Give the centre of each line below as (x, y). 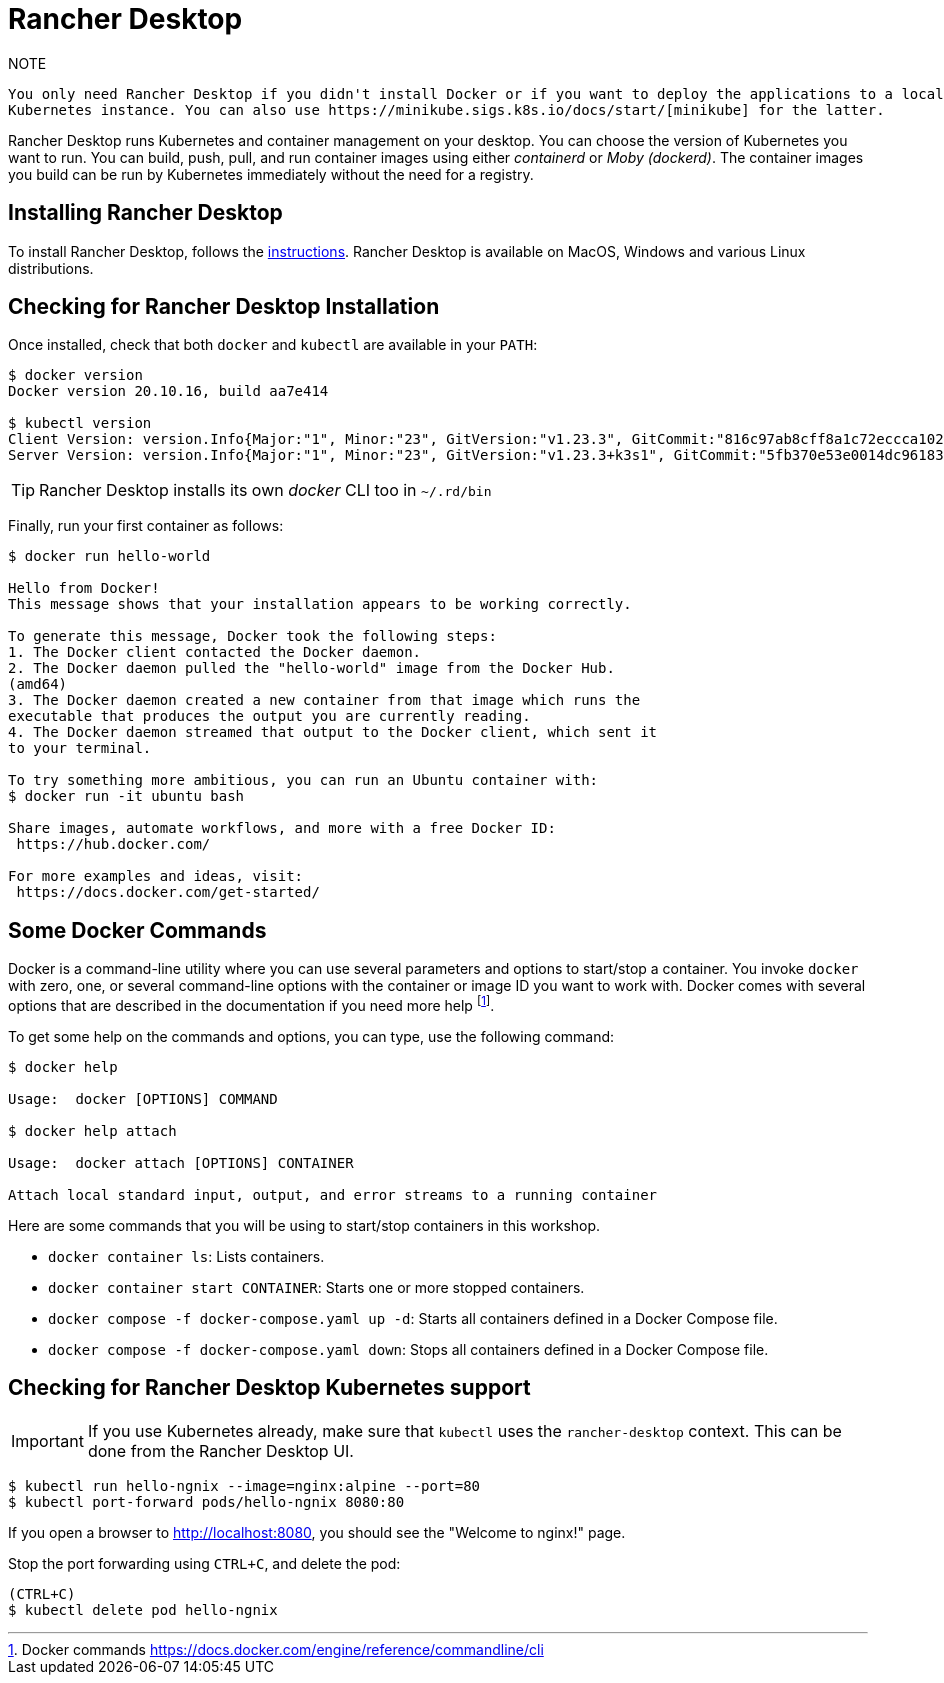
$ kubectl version (80, 423)
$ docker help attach (92, 1130)
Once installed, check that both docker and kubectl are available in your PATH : (273, 345)
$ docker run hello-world (109, 556)
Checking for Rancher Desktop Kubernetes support (269, 1388)
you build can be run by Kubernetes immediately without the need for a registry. (271, 174)
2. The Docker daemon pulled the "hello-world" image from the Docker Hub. (311, 668)
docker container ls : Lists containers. (186, 1256)
